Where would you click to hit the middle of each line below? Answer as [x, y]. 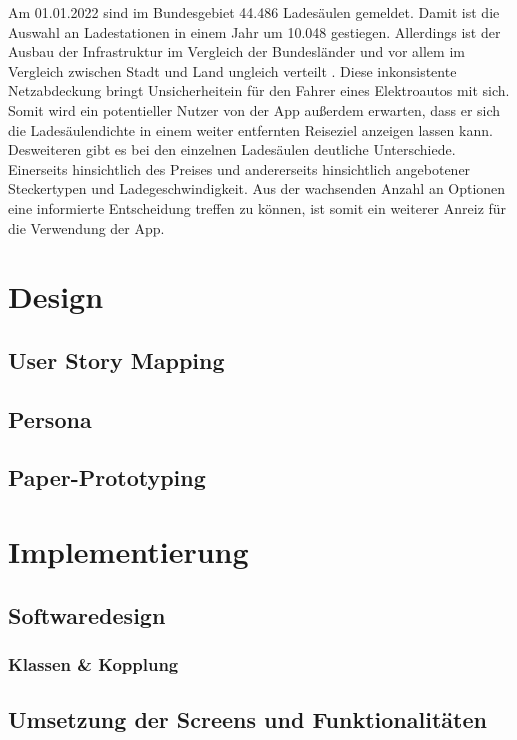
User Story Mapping [116, 359]
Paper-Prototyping [107, 477]
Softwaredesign [87, 614]
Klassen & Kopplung [93, 663]
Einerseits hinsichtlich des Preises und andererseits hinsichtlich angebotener [239, 168]
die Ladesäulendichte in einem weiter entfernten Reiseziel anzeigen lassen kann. [250, 129]
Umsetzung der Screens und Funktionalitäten [247, 719]
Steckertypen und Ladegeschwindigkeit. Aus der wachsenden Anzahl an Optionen [257, 188]
